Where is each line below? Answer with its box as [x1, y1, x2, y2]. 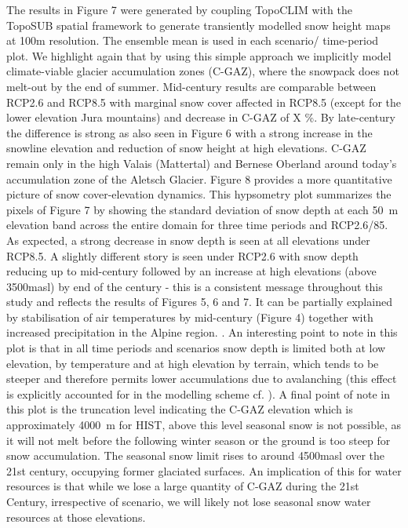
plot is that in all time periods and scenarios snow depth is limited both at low [6, 340, 386, 356]
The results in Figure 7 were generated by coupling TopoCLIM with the [6, 2, 352, 17]
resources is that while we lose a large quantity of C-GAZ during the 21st [6, 478, 359, 494]
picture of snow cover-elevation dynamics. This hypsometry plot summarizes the [6, 186, 392, 202]
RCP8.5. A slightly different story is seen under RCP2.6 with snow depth [6, 247, 359, 264]
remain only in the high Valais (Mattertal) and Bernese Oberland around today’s [6, 155, 397, 171]
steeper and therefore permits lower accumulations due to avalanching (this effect [6, 370, 397, 387]
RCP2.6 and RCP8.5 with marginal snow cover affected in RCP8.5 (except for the [6, 93, 401, 110]
